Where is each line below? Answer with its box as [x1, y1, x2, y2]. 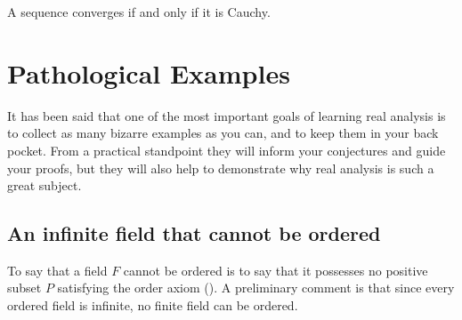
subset [7, 278, 42, 297]
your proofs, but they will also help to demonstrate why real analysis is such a [7, 158, 434, 177]
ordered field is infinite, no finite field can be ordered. [7, 296, 298, 315]
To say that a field [7, 260, 108, 279]
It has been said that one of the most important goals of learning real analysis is [7, 106, 446, 124]
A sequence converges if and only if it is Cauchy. [7, 3, 271, 20]
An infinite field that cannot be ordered [7, 220, 381, 247]
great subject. [7, 176, 82, 195]
